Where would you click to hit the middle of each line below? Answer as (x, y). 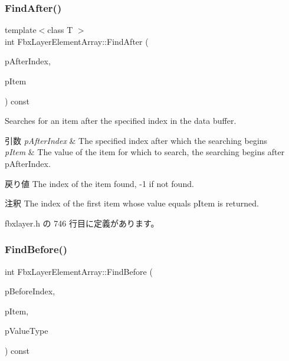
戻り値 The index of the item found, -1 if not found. (99, 183)
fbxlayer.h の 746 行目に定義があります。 (82, 223)
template (21, 30)
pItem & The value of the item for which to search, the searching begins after (145, 152)
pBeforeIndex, (30, 291)
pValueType (27, 331)
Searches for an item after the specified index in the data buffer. (121, 121)
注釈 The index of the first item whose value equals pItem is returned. (132, 203)
